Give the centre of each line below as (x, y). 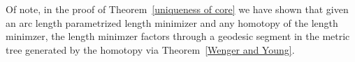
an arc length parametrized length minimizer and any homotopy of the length (172, 22)
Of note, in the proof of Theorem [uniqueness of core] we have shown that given (177, 9)
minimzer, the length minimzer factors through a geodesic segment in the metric (178, 36)
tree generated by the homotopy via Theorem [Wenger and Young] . (150, 49)
